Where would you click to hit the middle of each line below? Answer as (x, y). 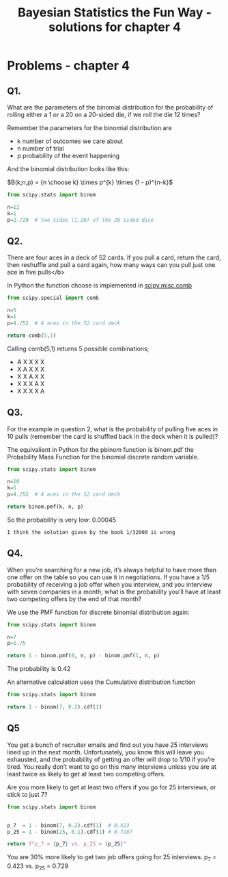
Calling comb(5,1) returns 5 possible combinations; (78, 348)
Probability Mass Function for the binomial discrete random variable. (103, 457)
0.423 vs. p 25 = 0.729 (38, 867)
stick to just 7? (27, 794)
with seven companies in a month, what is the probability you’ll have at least (114, 592)
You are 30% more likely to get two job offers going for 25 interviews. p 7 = (112, 858)
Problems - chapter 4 (68, 66)
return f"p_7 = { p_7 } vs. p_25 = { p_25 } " (67, 844)
